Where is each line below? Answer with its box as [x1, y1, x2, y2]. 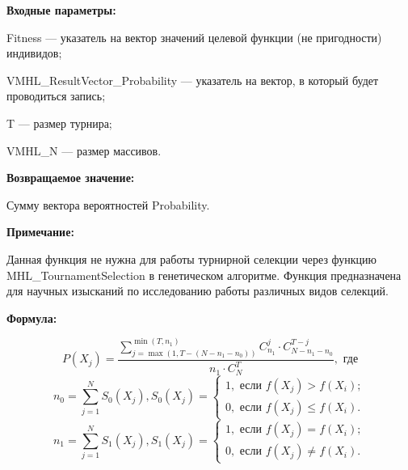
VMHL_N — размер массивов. [6, 142, 162, 159]
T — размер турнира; [6, 114, 112, 131]
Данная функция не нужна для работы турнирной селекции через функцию [6, 250, 377, 267]
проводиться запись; [6, 87, 106, 104]
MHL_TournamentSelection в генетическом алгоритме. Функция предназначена [6, 266, 402, 283]
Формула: [6, 309, 57, 326]
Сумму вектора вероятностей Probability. [6, 196, 210, 213]
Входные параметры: [6, 2, 116, 18]
